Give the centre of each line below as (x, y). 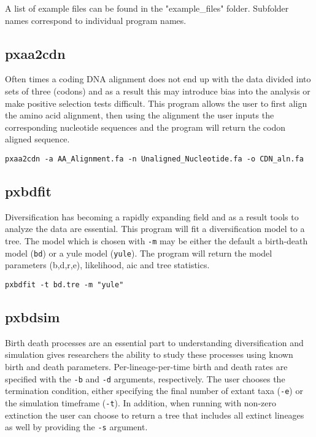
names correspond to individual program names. (96, 20)
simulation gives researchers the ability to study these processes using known (149, 354)
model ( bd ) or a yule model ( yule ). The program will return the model (139, 253)
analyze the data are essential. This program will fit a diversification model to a (155, 229)
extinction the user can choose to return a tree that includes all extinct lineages (155, 415)
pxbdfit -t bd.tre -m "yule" (64, 284)
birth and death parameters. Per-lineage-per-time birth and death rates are (146, 366)
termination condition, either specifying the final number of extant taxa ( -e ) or (154, 391)
